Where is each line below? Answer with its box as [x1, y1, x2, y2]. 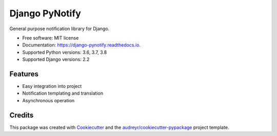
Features [9, 70, 38, 78]
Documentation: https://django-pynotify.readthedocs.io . [22, 42, 141, 48]
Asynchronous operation [22, 97, 75, 103]
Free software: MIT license [22, 35, 79, 41]
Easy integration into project [22, 83, 82, 89]
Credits [9, 110, 34, 120]
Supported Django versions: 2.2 [22, 56, 90, 62]
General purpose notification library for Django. [9, 26, 110, 32]
